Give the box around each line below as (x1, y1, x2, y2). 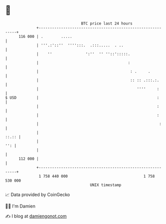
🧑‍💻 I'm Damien (5, 203, 36, 209)
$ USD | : (5, 95, 160, 100)
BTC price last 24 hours (81, 21, 133, 26)
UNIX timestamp (90, 182, 122, 188)
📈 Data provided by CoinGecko (5, 192, 70, 198)
